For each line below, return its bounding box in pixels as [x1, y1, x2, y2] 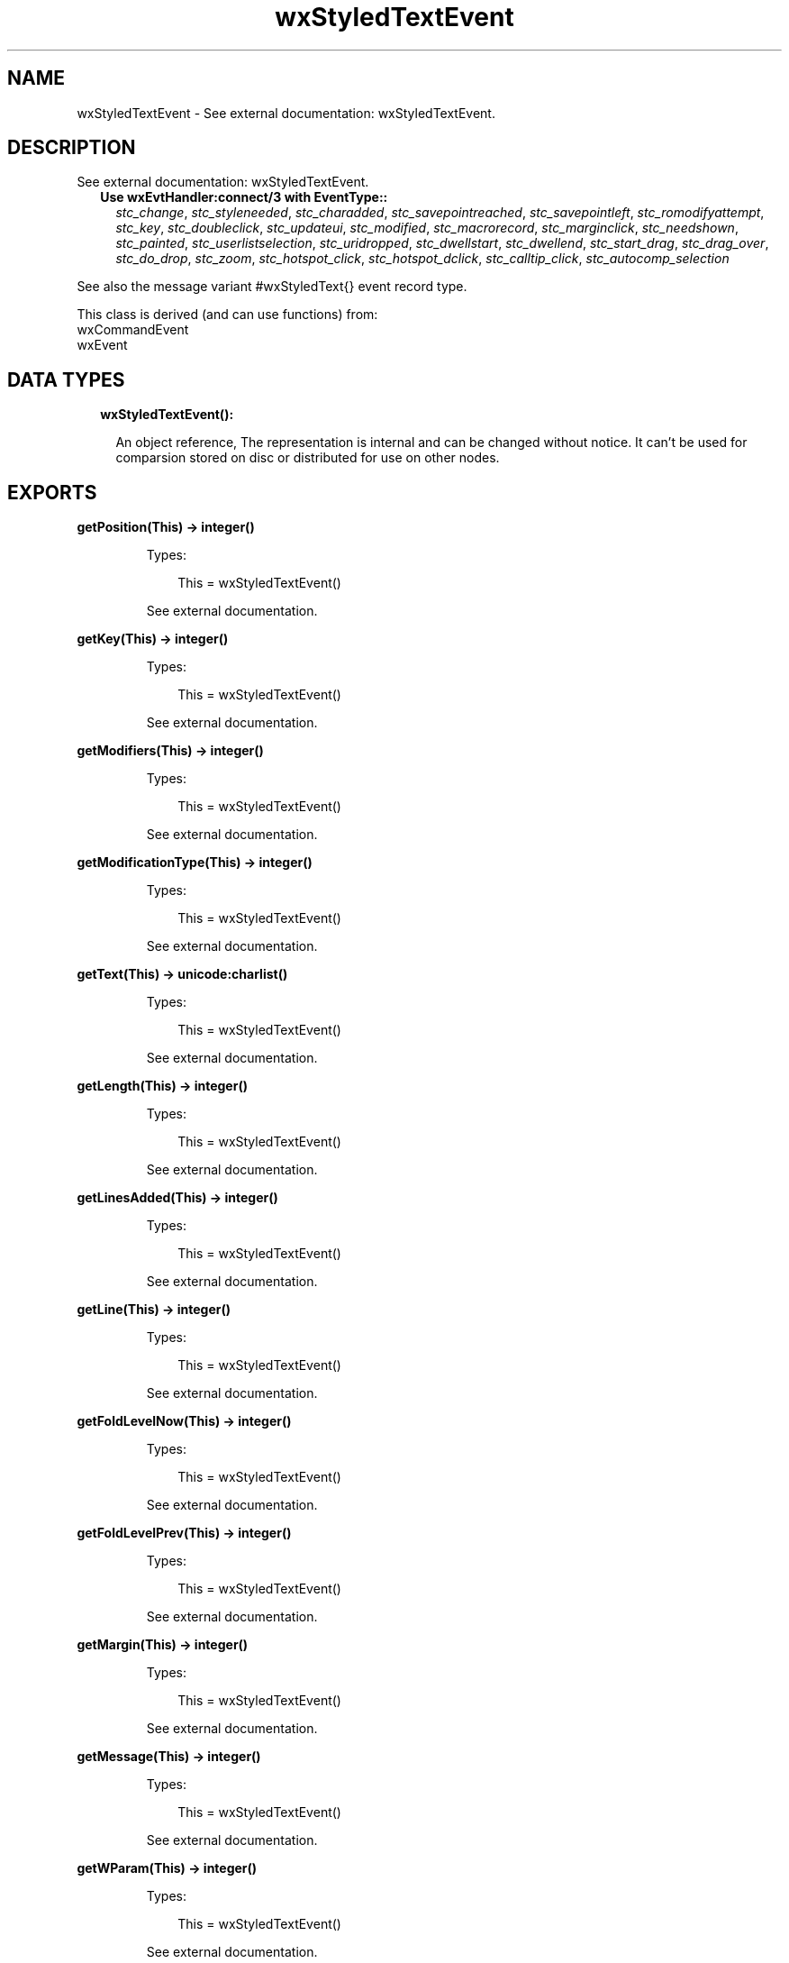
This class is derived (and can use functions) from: [77, 306, 378, 323]
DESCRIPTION [7, 136, 136, 160]
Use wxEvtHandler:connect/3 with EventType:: [100, 189, 388, 205]
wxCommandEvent [77, 322, 189, 338]
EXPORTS [7, 480, 97, 504]
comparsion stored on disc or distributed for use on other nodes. [115, 450, 500, 466]
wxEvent [77, 337, 128, 353]
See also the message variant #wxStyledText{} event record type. [77, 278, 467, 295]
